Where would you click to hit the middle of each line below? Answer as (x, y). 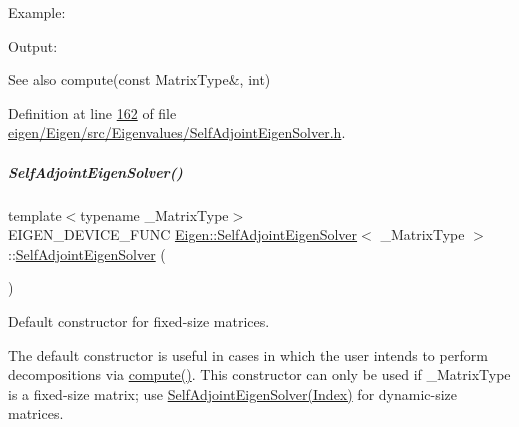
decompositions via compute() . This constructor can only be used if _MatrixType (259, 374)
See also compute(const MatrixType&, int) (139, 79)
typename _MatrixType (154, 214)
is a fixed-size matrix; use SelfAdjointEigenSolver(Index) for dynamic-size (233, 393)
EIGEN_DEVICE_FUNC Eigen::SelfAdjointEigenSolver (183, 234)
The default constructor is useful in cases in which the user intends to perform (248, 354)
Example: (37, 12)
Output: (33, 45)
